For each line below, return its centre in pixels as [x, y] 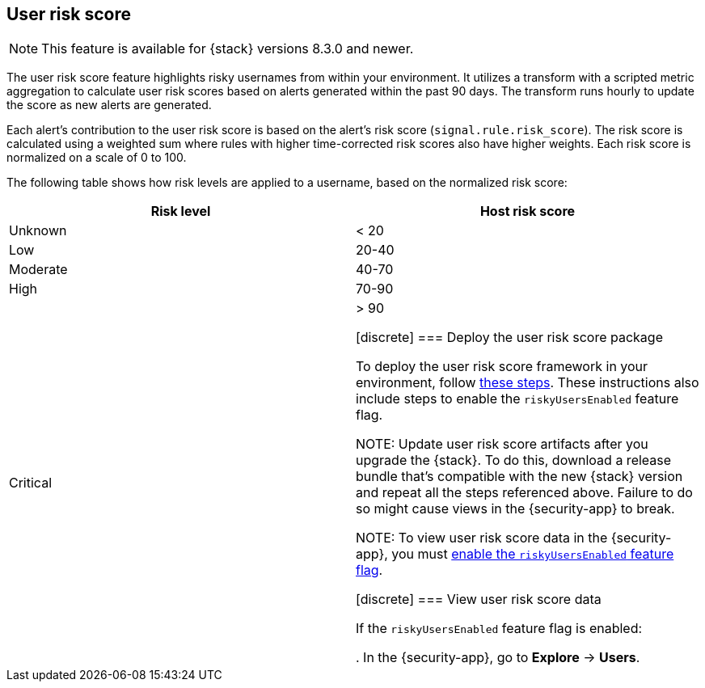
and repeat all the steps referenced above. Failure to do [524, 493]
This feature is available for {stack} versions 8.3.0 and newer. [228, 49]
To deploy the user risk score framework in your [502, 367]
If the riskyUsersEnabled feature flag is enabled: [499, 629]
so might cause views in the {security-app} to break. [515, 509]
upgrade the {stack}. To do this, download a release [514, 460]
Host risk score [528, 211]
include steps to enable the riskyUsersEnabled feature [517, 399]
